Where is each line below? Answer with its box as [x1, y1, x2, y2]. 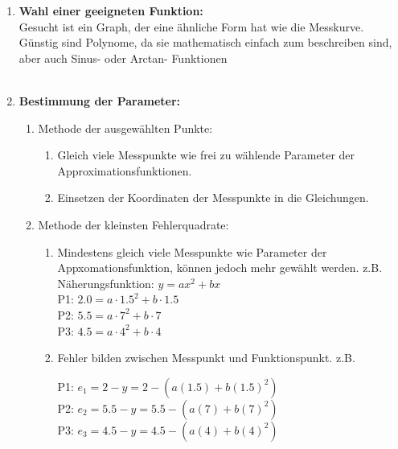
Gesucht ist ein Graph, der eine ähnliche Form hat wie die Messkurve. [18, 18, 364, 35]
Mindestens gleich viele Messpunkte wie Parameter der [57, 243, 327, 260]
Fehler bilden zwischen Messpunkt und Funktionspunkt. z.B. [57, 349, 355, 366]
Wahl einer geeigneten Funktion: [18, 2, 203, 19]
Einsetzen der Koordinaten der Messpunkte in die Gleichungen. [57, 189, 369, 206]
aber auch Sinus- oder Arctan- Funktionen [18, 49, 228, 66]
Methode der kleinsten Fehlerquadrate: [38, 216, 229, 233]
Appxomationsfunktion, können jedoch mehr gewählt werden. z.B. [57, 259, 383, 276]
